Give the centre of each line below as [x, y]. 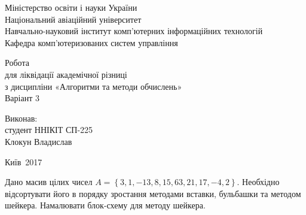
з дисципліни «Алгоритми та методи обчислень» [94, 86]
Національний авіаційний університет [73, 19]
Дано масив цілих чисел [49, 182]
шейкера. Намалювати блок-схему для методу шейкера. [105, 205]
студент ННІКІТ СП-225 [49, 130]
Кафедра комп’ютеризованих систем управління [91, 42]
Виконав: [21, 118]
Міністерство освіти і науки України [71, 7]
